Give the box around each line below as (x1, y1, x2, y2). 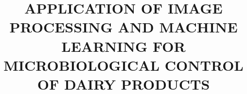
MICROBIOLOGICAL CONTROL (3, 55, 244, 75)
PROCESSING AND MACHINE (9, 17, 238, 37)
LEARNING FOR (61, 36, 186, 56)
